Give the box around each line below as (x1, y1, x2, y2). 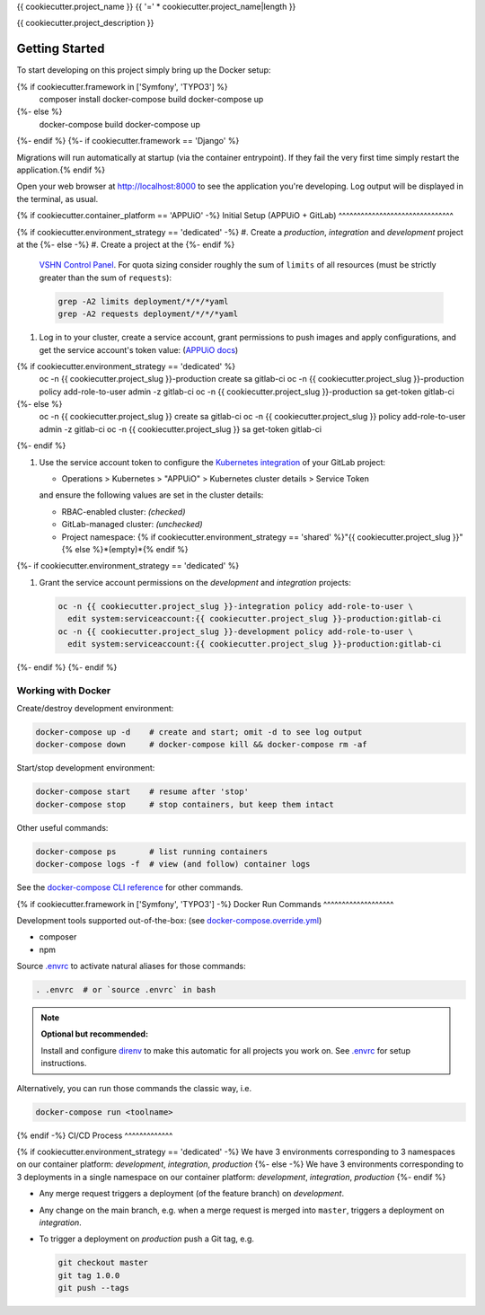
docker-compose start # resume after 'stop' (35, 787, 249, 797)
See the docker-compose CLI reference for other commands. (16, 882, 243, 893)
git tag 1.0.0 (57, 1270, 120, 1280)
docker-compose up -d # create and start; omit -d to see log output (35, 728, 363, 737)
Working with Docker (16, 684, 111, 696)
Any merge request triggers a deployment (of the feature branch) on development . (39, 1188, 345, 1199)
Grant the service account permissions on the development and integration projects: (39, 577, 352, 587)
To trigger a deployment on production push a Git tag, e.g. (39, 1233, 255, 1244)
